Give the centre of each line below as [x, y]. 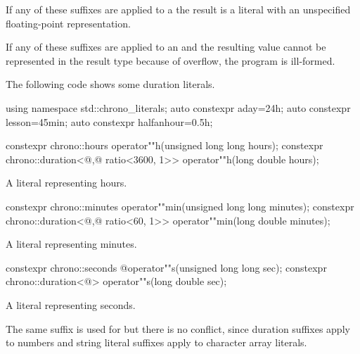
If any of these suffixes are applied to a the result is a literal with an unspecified [178, 9]
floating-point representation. [68, 23]
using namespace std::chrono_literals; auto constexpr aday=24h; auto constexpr [178, 107]
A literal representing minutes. [71, 244]
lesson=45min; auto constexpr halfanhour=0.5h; [109, 121]
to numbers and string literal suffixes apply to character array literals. [156, 342]
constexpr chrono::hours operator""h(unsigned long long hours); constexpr [165, 145]
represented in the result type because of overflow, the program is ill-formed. [171, 60]
